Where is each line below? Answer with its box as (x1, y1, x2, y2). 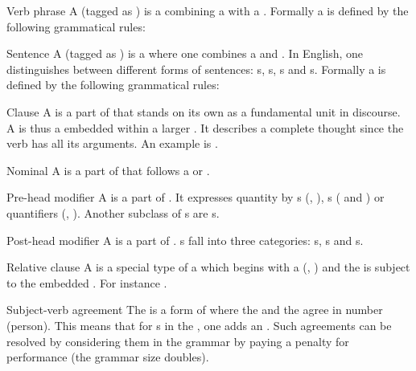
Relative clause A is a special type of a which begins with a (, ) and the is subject (6, 259, 410, 275)
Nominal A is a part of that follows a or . (6, 161, 210, 178)
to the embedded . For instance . (6, 274, 167, 291)
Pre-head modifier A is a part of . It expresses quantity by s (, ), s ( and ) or (6, 189, 385, 206)
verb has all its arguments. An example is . (6, 135, 218, 152)
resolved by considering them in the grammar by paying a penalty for (6, 332, 349, 349)
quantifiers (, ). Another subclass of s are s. (6, 204, 220, 221)
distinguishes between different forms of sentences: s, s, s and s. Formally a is (6, 60, 386, 77)
